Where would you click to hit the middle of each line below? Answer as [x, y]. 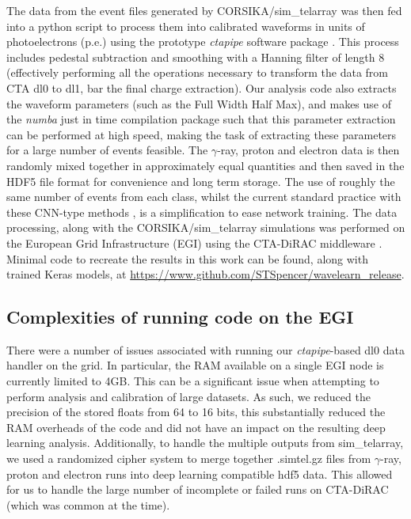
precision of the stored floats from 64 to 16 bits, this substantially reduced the [196, 412]
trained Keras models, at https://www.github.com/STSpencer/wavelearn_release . [205, 274]
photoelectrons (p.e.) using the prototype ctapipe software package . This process [203, 42]
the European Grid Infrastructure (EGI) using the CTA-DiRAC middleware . [194, 242]
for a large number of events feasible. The [107, 150]
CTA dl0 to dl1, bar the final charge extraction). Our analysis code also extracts [202, 87]
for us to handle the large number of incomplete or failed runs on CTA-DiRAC [198, 489]
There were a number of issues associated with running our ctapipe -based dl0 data [205, 349]
